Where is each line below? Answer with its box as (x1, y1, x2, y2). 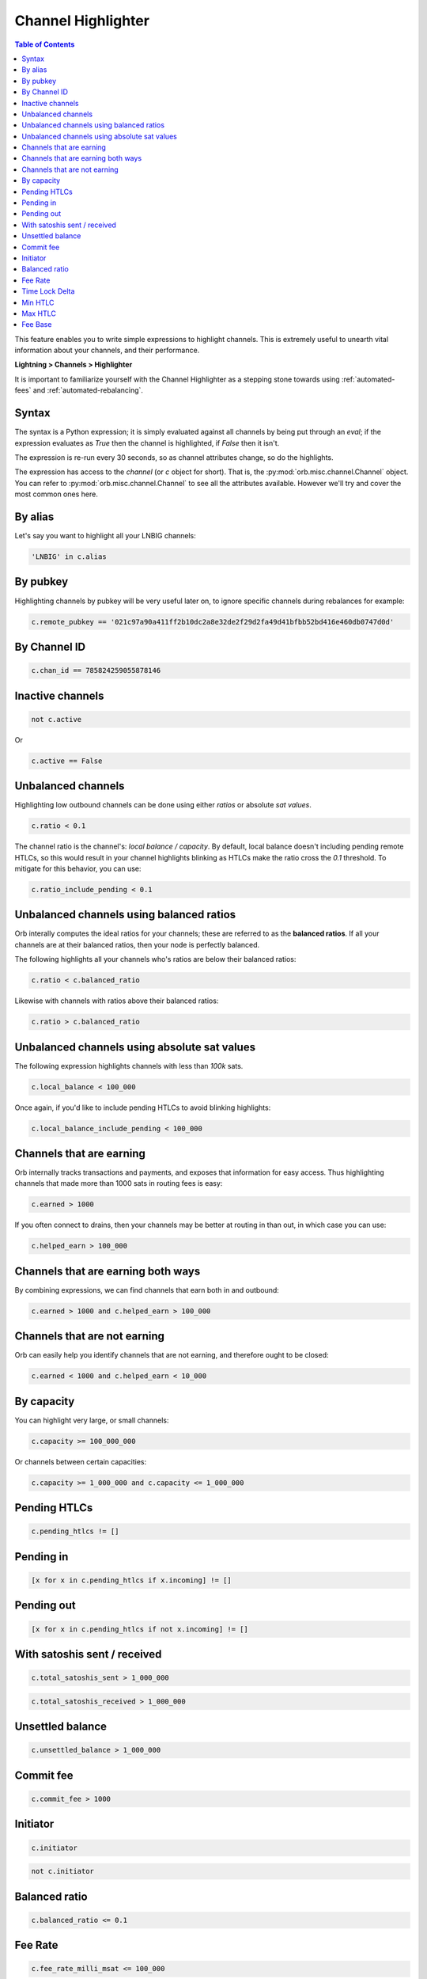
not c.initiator (31, 1867, 95, 1876)
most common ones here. (14, 489, 98, 499)
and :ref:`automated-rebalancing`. (32, 386, 144, 395)
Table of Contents (14, 40, 75, 49)
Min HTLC (21, 298, 55, 307)
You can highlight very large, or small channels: (14, 1415, 169, 1425)
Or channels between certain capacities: (14, 1457, 146, 1466)
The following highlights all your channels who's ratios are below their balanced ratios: (14, 955, 297, 964)
